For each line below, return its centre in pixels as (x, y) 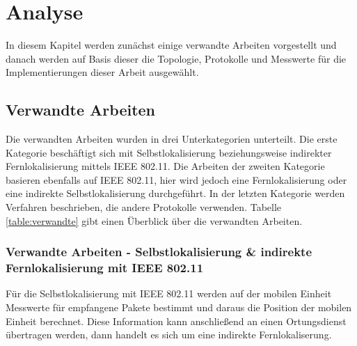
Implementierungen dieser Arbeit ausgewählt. (102, 72)
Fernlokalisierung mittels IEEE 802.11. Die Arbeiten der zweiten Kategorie (165, 166)
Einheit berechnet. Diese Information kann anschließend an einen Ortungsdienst (176, 321)
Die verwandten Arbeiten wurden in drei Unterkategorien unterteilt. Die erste (172, 139)
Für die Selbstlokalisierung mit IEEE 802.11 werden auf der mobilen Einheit (169, 293)
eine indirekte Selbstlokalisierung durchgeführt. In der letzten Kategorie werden (175, 193)
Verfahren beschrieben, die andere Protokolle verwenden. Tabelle (144, 207)
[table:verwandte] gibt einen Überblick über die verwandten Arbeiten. (154, 220)
